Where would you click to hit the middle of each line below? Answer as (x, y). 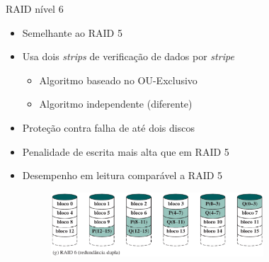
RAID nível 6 (35, 8)
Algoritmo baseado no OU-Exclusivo (118, 80)
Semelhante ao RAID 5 (72, 32)
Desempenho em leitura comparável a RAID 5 (122, 175)
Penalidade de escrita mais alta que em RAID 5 (126, 151)
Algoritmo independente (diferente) (116, 104)
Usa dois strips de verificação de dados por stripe (128, 56)
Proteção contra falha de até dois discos (108, 127)
